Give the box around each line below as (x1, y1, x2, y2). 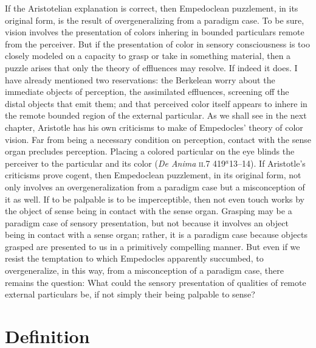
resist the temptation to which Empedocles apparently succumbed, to (5, 252, 264, 265)
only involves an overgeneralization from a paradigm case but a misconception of (5, 180, 305, 193)
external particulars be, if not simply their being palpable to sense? (5, 288, 255, 301)
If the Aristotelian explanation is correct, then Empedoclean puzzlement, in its (5, 2, 298, 14)
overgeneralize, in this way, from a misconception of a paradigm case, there (5, 264, 284, 277)
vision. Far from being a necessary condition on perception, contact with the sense (5, 133, 311, 145)
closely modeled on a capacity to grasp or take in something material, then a (5, 49, 291, 62)
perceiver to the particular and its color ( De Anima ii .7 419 (5, 156, 226, 169)
